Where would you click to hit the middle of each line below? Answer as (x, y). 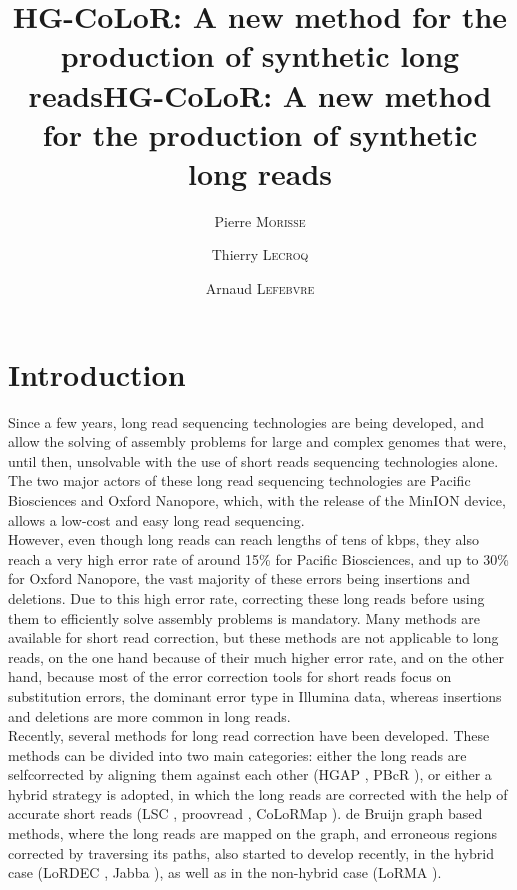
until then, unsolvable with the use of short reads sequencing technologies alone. (253, 460)
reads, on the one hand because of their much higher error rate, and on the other (256, 656)
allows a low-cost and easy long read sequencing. (156, 519)
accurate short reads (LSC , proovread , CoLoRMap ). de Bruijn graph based (245, 813)
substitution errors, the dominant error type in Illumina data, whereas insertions (255, 695)
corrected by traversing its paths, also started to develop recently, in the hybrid (251, 852)
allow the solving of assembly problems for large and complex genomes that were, (257, 441)
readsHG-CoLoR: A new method (260, 94)
